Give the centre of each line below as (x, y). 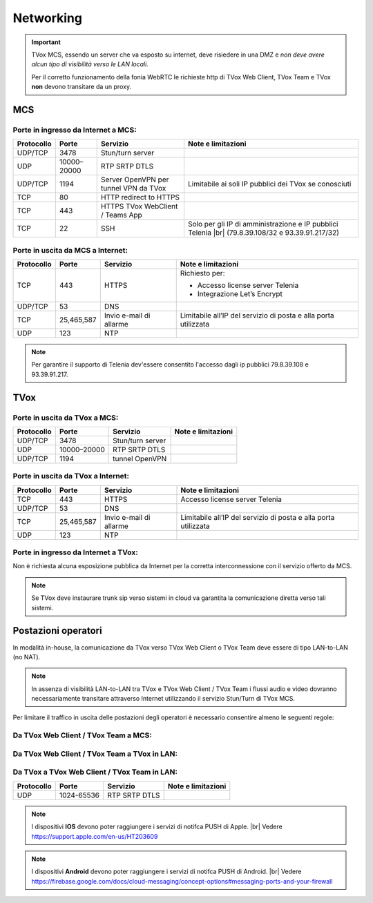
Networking (48, 18)
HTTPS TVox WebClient (139, 206)
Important (46, 42)
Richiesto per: (202, 273)
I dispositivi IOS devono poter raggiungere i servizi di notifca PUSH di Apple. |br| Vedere (157, 827)
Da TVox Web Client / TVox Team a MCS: (82, 735)
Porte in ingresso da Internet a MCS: (75, 130)
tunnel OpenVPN (140, 458)
